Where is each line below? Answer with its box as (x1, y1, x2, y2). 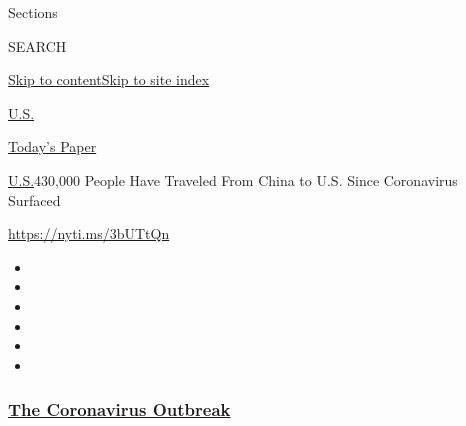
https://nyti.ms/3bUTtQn (8, 223, 170, 244)
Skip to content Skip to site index (8, 69, 210, 90)
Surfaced (8, 189, 61, 210)
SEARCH (8, 35, 67, 56)
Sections (8, 2, 58, 22)
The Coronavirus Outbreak (8, 397, 231, 422)
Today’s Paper (8, 136, 97, 157)
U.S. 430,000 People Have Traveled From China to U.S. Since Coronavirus (8, 169, 458, 190)
